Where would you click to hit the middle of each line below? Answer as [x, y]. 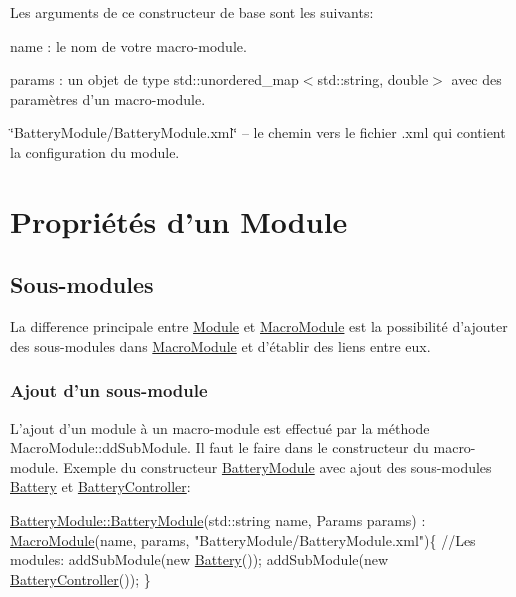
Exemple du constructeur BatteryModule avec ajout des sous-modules [277, 466]
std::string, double [373, 79]
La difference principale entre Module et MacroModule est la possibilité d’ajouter [259, 326]
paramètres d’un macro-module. [108, 98]
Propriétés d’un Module [179, 220]
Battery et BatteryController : [100, 486]
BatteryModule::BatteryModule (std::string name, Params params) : [218, 519]
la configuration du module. [95, 151]
